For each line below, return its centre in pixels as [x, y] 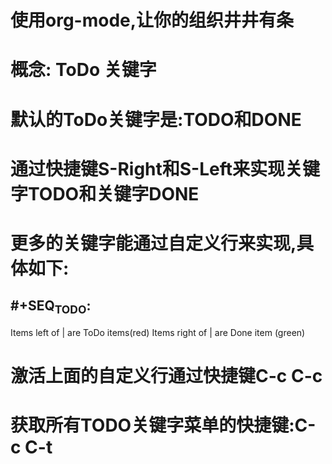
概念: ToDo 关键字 [83, 70]
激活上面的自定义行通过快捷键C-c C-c [166, 376]
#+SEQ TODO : [51, 307]
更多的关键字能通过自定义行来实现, [153, 243]
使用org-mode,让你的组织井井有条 [152, 20]
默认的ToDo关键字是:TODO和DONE [156, 119]
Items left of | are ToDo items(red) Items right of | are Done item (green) [158, 332]
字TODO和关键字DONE [105, 193]
